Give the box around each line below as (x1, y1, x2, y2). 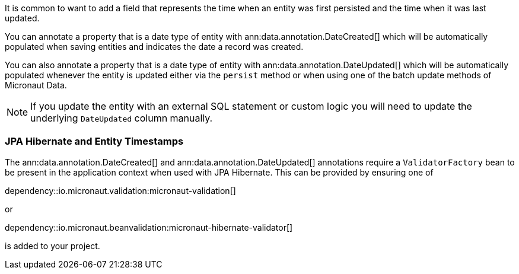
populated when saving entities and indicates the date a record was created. (5, 42, 304, 52)
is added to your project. (5, 240, 100, 251)
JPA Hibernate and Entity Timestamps (5, 135, 184, 148)
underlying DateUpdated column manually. (30, 112, 213, 124)
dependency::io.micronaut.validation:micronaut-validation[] (5, 185, 236, 196)
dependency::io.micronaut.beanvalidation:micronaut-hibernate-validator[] (5, 222, 293, 232)
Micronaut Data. (5, 80, 67, 90)
